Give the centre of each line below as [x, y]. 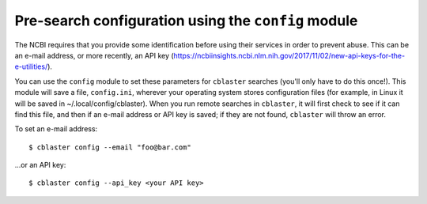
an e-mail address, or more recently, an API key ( [94, 55]
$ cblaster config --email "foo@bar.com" [110, 147]
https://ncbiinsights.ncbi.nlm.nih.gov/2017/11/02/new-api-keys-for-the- [289, 55]
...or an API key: [40, 165]
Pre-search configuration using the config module [186, 21]
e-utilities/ [31, 66]
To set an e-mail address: [56, 129]
